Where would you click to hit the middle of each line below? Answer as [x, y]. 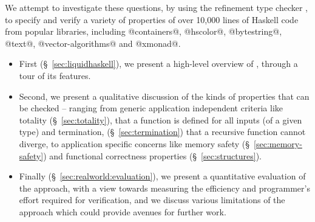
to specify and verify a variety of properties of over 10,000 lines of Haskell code [152, 19]
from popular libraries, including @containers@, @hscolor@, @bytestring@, [144, 31]
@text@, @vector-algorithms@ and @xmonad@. [93, 43]
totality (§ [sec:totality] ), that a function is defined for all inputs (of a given [161, 120]
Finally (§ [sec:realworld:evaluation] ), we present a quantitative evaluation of [162, 176]
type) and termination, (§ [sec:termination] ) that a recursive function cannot [162, 132]
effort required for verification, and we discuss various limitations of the [152, 200]
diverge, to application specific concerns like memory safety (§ [134, 143]
